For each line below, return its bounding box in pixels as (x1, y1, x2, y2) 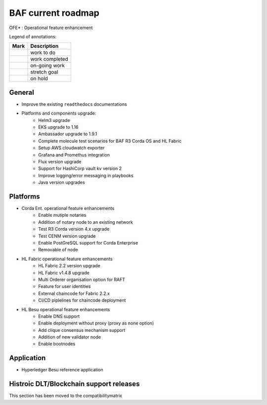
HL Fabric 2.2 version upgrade (38, 263, 101, 269)
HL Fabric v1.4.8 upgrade (38, 270, 90, 276)
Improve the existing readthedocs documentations (21, 101, 127, 107)
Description (30, 42, 59, 49)
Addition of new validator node (38, 334, 101, 340)
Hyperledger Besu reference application (21, 367, 103, 373)
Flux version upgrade (38, 159, 82, 164)
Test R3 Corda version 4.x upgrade (38, 226, 110, 232)
